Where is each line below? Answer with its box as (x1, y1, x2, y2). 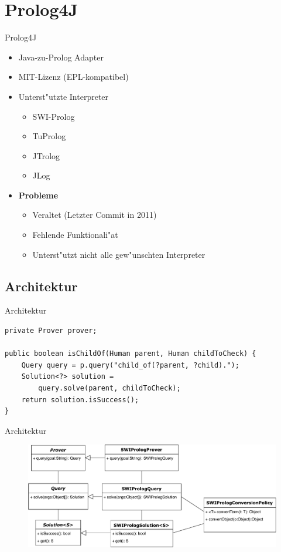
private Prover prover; (5, 327, 97, 335)
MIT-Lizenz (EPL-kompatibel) (18, 70, 129, 83)
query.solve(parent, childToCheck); (38, 384, 181, 393)
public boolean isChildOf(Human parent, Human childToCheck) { (5, 349, 256, 358)
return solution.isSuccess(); (21, 395, 139, 404)
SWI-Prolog (32, 110, 75, 122)
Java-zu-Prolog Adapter (18, 51, 104, 63)
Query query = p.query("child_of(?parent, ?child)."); (21, 361, 239, 369)
